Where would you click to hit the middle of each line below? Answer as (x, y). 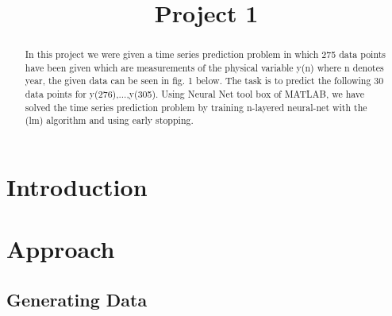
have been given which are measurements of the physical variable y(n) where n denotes (204, 67)
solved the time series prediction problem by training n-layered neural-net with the (196, 107)
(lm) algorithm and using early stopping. (109, 120)
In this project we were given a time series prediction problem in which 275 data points (206, 54)
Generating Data (77, 300)
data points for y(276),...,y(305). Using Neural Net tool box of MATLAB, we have (195, 94)
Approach (61, 249)
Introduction (77, 187)
